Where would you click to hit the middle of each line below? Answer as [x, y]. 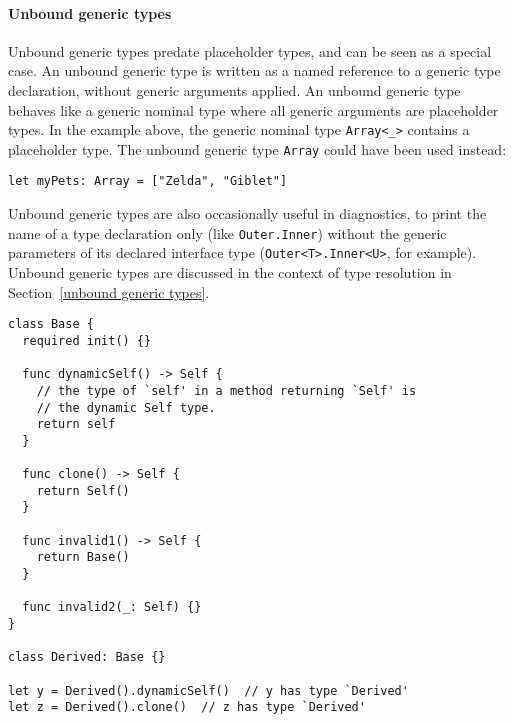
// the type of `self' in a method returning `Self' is [226, 390]
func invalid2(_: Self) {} [112, 607]
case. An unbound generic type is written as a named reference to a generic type [254, 70]
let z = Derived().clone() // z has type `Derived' [187, 707]
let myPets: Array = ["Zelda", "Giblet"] [148, 181]
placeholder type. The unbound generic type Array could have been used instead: [257, 148]
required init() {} [87, 340]
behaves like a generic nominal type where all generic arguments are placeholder [253, 109]
